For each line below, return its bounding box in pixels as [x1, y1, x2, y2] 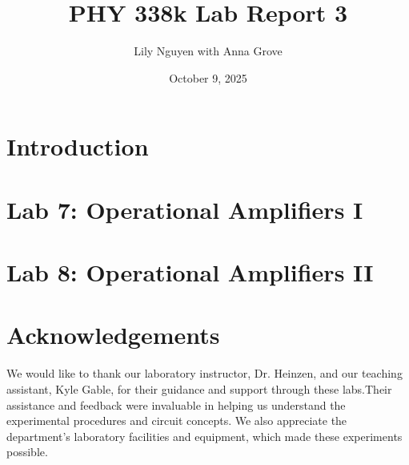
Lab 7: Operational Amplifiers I [6, 192, 363, 225]
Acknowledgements [6, 318, 220, 351]
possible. [6, 443, 48, 460]
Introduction [6, 130, 149, 163]
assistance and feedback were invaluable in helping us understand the [6, 396, 346, 413]
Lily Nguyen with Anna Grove [134, 42, 283, 59]
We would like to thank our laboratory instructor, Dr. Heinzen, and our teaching [6, 365, 403, 382]
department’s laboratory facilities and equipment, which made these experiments [6, 427, 403, 444]
